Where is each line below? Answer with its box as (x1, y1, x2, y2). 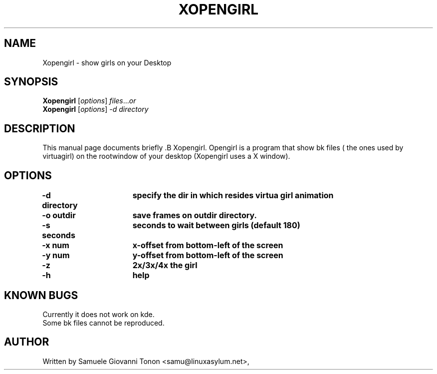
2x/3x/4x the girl (132, 260, 198, 271)
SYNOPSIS (4, 75, 58, 88)
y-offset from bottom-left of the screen (132, 250, 283, 261)
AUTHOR (4, 336, 49, 349)
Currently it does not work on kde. (42, 310, 155, 319)
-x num (42, 240, 69, 251)
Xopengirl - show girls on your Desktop (42, 58, 172, 67)
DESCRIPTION (4, 122, 75, 135)
